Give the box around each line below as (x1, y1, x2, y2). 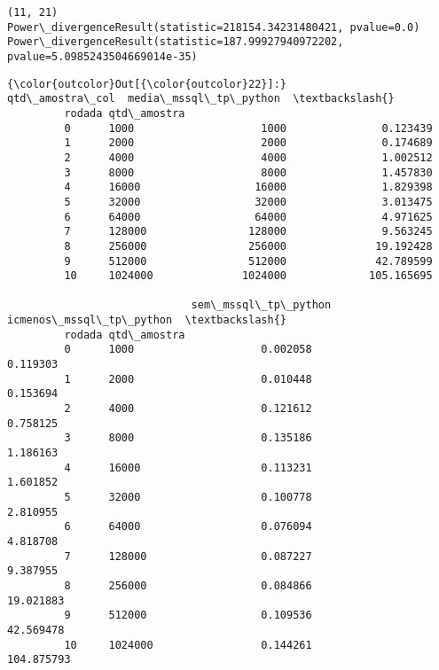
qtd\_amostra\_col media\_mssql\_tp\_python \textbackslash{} (7, 92, 395, 105)
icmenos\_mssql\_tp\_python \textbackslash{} (7, 314, 286, 327)
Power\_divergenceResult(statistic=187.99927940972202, (7, 35, 344, 49)
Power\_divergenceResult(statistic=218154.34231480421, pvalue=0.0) (7, 20, 420, 34)
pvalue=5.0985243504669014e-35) (7, 50, 198, 63)
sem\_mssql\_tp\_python (191, 299, 332, 312)
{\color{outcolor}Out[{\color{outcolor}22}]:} (7, 77, 286, 90)
